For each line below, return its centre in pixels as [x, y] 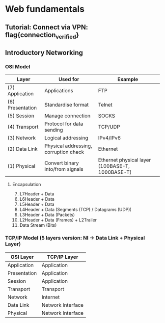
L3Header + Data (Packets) [47, 215]
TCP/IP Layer [63, 257]
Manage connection [68, 116]
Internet [51, 297]
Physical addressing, [68, 146]
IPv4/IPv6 [110, 138]
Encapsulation [27, 185]
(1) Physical [22, 166]
